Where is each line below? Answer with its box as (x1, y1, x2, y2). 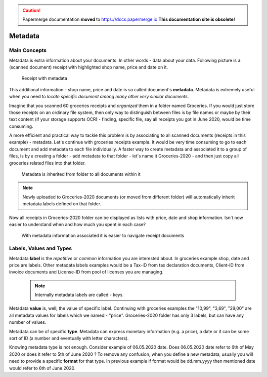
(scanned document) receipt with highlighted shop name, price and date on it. (9, 64, 168, 70)
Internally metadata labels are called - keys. (35, 292, 124, 298)
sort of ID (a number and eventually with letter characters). (9, 336, 129, 341)
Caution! (22, 7, 41, 13)
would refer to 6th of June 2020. (9, 365, 76, 371)
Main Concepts (9, 47, 47, 54)
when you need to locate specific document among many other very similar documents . (9, 94, 189, 100)
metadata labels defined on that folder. (22, 201, 101, 207)
